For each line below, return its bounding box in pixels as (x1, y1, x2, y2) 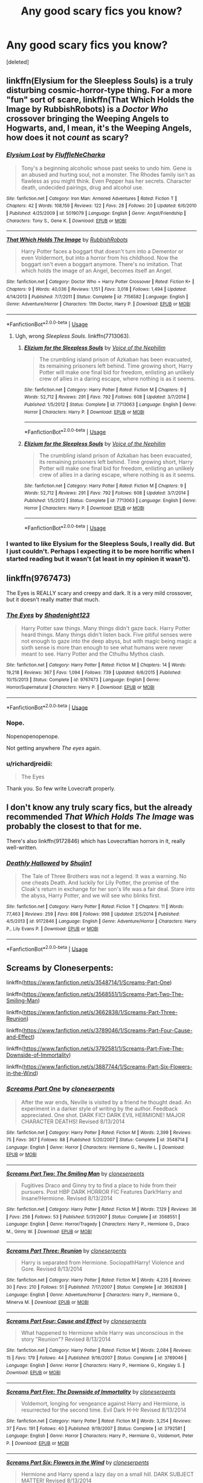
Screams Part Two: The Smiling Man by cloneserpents (6, 1170, 145, 1178)
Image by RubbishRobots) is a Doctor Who (6, 104, 169, 114)
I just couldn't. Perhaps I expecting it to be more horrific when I (6, 547, 195, 556)
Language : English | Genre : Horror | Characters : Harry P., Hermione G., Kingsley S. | (6, 1362, 185, 1368)
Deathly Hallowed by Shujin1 (6, 859, 92, 867)
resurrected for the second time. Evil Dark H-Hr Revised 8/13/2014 (21, 1406, 187, 1413)
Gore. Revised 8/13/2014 (21, 1265, 83, 1273)
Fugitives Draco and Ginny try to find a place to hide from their (21, 1182, 177, 1189)
